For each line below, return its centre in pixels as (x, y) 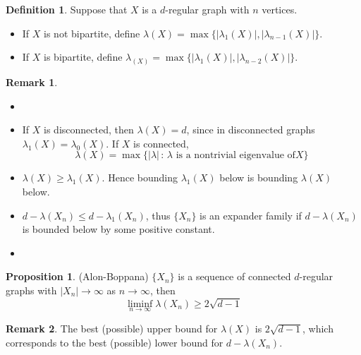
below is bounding (259, 177)
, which (318, 328)
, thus (158, 215)
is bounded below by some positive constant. (118, 229)
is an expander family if (251, 215)
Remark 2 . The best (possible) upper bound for (112, 328)
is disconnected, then (89, 130)
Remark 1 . (32, 82)
